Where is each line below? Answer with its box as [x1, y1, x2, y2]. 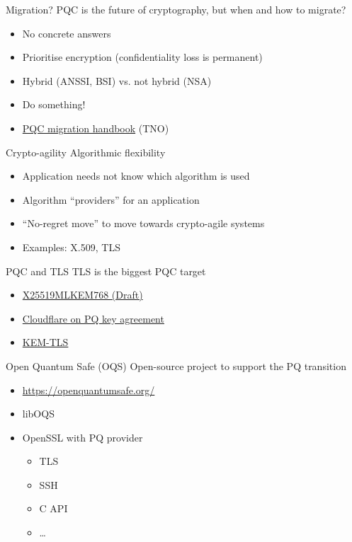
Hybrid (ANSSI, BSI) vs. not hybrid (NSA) [22, 73, 212, 88]
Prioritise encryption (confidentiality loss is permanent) [22, 50, 263, 64]
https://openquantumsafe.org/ [22, 382, 155, 397]
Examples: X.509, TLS [22, 239, 120, 254]
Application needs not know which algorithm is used [22, 168, 250, 183]
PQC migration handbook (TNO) [22, 120, 169, 135]
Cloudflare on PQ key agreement [22, 311, 164, 325]
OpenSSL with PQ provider [22, 429, 143, 444]
